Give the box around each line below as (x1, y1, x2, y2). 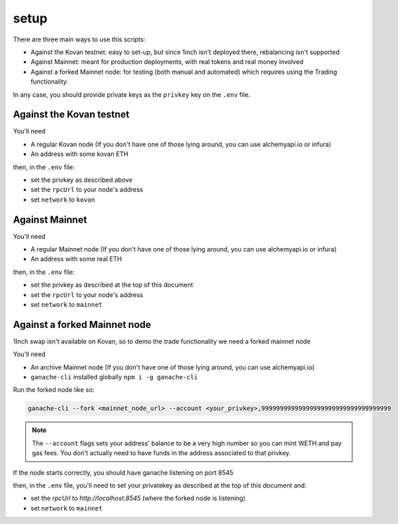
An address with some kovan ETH (30, 150, 129, 158)
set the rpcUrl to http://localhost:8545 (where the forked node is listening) (30, 494, 246, 502)
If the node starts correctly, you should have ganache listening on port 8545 (13, 468, 233, 477)
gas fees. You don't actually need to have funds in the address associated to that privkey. (32, 449, 291, 457)
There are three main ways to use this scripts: (13, 35, 146, 44)
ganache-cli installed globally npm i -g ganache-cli (30, 373, 198, 381)
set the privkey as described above (30, 176, 133, 184)
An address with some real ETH (30, 255, 122, 263)
